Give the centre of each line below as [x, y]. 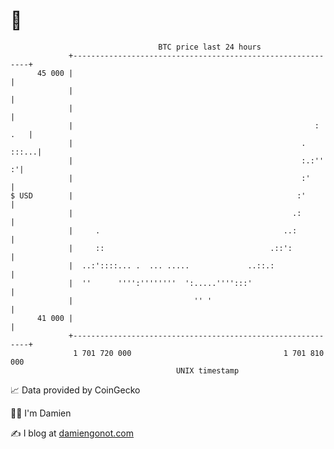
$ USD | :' [158, 195]
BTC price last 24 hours [210, 47]
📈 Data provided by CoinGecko [75, 390]
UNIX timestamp [207, 370]
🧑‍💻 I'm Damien [41, 413]
